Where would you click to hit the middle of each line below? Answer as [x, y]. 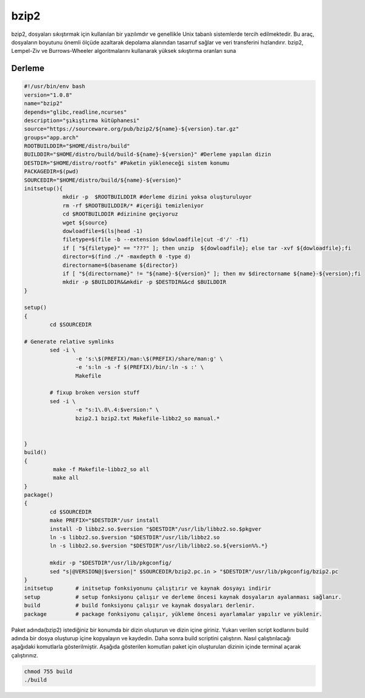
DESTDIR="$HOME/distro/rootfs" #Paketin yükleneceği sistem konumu [127, 163]
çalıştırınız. [25, 655]
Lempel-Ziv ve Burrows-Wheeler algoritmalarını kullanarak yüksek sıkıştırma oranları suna [124, 51]
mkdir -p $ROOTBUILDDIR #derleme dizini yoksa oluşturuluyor [157, 197]
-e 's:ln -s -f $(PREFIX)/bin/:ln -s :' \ [139, 367]
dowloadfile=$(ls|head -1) [103, 231]
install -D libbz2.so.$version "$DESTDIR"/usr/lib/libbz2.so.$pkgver [155, 529]
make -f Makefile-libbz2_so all [101, 469]
